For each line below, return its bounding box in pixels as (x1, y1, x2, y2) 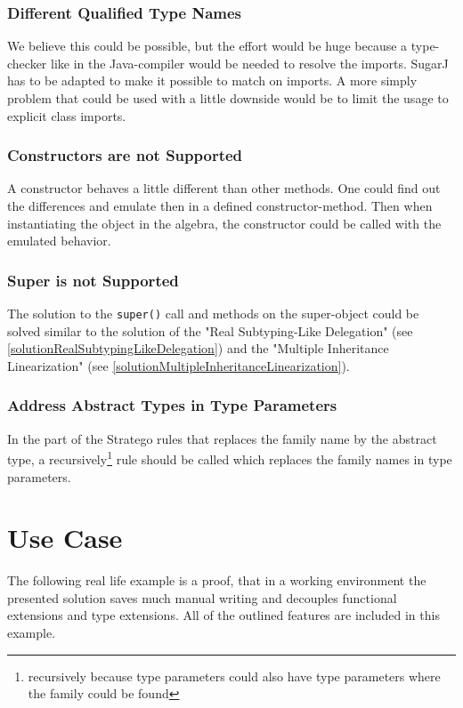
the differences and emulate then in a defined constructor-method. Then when (7, 197, 433, 214)
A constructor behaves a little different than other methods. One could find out (7, 179, 441, 197)
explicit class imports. (7, 106, 126, 125)
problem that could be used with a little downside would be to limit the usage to (7, 89, 449, 107)
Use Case (7, 519, 123, 556)
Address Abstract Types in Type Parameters (7, 394, 337, 416)
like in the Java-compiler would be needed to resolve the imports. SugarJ (51, 53, 449, 72)
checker (7, 53, 47, 72)
